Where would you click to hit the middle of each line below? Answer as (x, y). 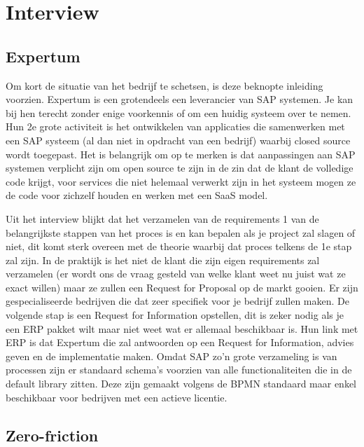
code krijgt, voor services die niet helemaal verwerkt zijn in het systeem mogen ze (181, 181)
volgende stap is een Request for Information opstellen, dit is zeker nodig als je (175, 315)
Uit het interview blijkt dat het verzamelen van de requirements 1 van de (162, 218)
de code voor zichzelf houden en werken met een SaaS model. (137, 195)
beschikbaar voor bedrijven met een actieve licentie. (117, 397)
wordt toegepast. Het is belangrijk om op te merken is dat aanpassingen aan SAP (181, 154)
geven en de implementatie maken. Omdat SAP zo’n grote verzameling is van (171, 356)
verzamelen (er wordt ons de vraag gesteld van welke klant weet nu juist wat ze (176, 274)
